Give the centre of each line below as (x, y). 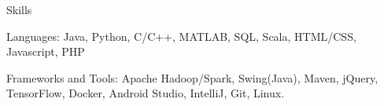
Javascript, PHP (46, 51)
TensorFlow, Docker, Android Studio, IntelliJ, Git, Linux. (146, 93)
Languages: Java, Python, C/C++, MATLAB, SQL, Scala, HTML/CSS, (181, 36)
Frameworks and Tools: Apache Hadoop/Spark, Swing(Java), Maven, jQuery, (192, 77)
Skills (19, 9)
